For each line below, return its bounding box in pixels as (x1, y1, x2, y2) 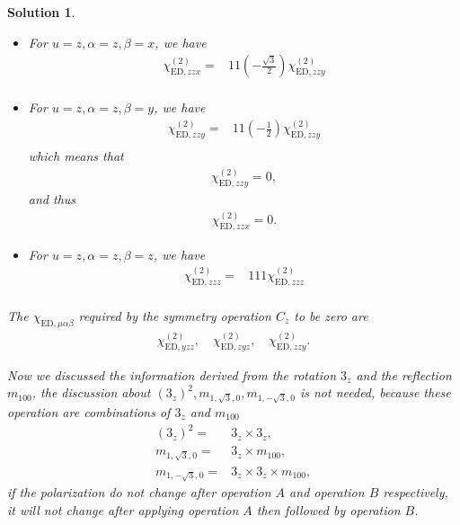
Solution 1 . (7, 3, 75, 21)
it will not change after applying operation (7, 500, 239, 519)
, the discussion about (31, 383, 151, 402)
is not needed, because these (299, 383, 451, 402)
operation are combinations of (7, 402, 171, 421)
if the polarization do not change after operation (7, 483, 271, 502)
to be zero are (294, 306, 368, 325)
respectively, (383, 483, 448, 502)
